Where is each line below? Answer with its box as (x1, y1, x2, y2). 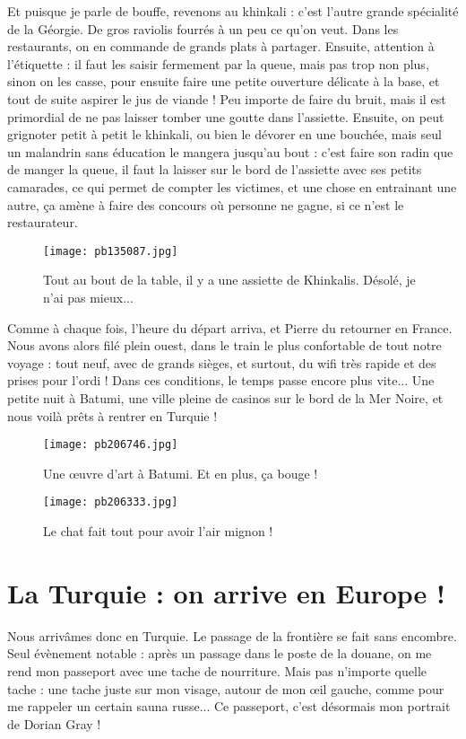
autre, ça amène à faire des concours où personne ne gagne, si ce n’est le (7, 195, 404, 214)
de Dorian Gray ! (7, 714, 101, 733)
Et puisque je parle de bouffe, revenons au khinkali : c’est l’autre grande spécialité (7, 2, 459, 20)
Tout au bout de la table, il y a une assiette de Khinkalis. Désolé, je (43, 270, 416, 289)
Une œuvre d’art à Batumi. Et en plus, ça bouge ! (43, 463, 318, 482)
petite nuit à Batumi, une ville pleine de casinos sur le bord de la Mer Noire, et (7, 388, 444, 407)
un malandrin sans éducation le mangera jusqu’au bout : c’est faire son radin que (7, 142, 453, 161)
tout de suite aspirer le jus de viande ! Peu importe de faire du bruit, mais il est (7, 89, 446, 108)
